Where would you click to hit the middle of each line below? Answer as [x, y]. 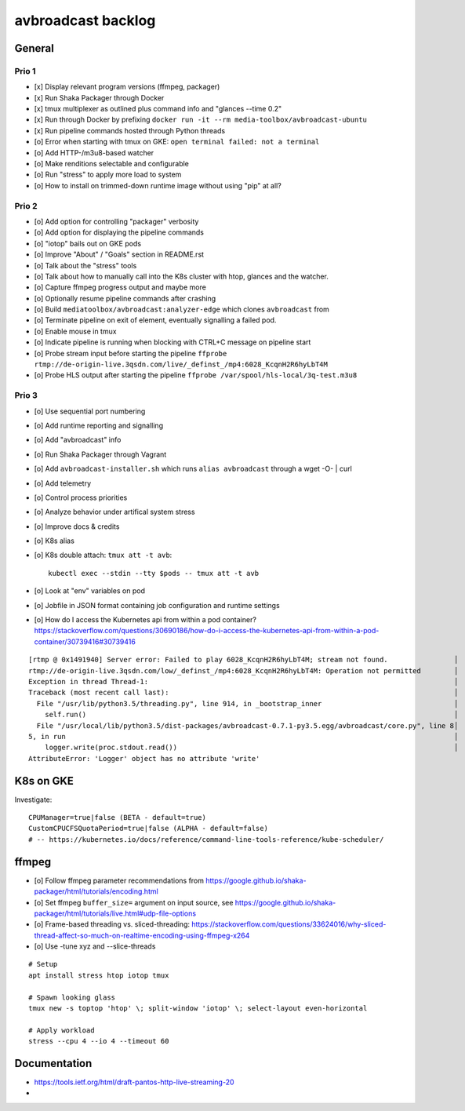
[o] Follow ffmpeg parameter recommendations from [119, 880]
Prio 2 [26, 206]
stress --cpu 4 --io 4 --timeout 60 [99, 1041]
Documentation [53, 1064]
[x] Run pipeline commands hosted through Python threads [130, 130]
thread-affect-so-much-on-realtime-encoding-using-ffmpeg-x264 [142, 935]
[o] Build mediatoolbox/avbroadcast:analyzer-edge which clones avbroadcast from [182, 309]
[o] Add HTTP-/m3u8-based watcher [94, 152]
